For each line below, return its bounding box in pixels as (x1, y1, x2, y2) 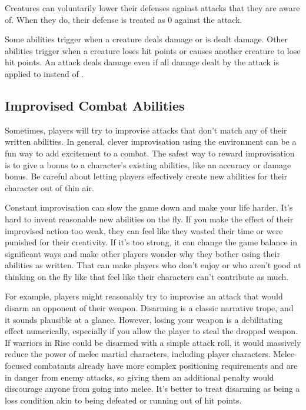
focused (5, 359, 32, 372)
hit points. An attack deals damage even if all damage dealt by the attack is (5, 56, 280, 68)
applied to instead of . (5, 67, 84, 79)
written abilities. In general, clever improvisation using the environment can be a (5, 135, 297, 148)
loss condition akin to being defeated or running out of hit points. (5, 394, 242, 406)
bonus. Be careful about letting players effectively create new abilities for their (5, 170, 288, 182)
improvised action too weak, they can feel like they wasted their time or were (5, 224, 283, 236)
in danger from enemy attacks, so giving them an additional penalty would (5, 371, 274, 383)
